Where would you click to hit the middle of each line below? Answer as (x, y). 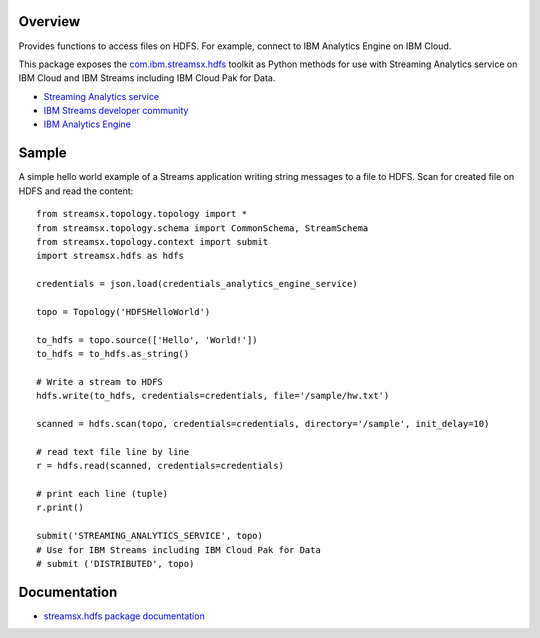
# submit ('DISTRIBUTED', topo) (115, 563)
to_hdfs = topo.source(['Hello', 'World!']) (147, 339)
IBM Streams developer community (116, 111)
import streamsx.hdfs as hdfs (110, 256)
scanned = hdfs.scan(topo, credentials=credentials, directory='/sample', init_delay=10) (263, 424)
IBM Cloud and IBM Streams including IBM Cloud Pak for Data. (147, 78)
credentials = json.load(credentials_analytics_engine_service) (197, 284)
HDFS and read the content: (76, 191)
